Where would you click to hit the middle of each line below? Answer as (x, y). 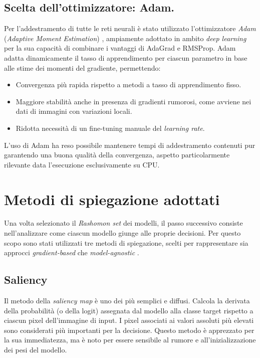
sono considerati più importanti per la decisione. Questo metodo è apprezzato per (129, 330)
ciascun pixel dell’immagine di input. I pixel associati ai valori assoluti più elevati (129, 320)
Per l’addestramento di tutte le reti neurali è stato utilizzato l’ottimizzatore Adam (130, 28)
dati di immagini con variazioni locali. (74, 111)
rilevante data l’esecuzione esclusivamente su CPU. (82, 164)
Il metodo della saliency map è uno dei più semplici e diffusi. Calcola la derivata (127, 301)
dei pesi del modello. (36, 349)
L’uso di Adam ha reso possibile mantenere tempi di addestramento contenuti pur (130, 145)
